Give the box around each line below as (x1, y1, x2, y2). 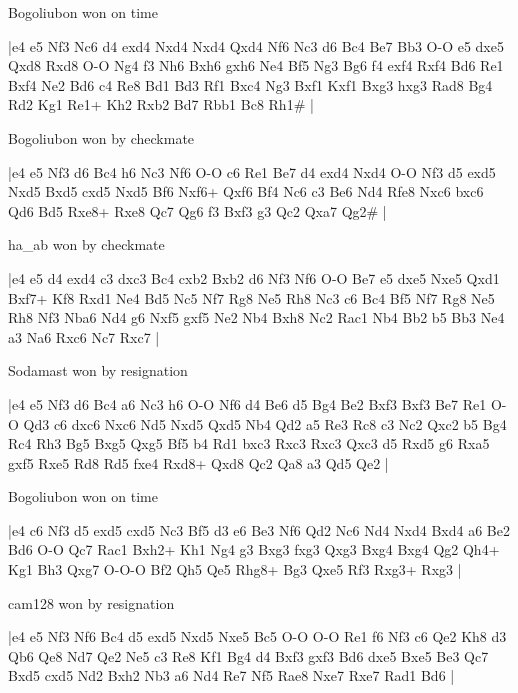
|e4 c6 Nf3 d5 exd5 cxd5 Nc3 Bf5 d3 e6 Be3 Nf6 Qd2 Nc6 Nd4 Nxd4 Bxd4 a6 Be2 (8, 519, 510, 540)
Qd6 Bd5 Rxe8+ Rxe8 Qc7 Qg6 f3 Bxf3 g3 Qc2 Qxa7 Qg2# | (8, 200, 387, 221)
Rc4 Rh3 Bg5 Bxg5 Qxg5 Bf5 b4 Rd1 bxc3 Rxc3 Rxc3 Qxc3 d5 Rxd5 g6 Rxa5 (8, 433, 490, 454)
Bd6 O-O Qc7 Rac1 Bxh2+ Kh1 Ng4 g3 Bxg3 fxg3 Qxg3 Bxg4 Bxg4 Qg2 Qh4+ (8, 539, 500, 560)
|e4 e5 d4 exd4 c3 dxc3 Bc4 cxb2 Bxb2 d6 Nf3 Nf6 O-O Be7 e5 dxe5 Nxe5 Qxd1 (8, 267, 500, 288)
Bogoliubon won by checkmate (8, 127, 195, 148)
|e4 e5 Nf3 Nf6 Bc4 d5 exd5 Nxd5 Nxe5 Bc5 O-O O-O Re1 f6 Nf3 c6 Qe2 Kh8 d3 (8, 626, 507, 647)
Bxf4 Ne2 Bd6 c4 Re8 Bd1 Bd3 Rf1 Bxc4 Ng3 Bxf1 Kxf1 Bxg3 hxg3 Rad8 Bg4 (8, 74, 493, 95)
